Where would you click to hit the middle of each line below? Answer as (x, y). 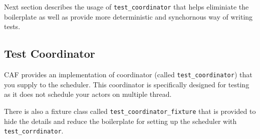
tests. (12, 26)
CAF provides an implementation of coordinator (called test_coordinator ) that (128, 75)
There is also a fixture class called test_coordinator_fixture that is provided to (130, 111)
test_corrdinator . (34, 131)
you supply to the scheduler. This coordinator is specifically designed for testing (127, 84)
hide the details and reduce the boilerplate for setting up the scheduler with (120, 121)
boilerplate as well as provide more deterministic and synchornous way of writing (128, 16)
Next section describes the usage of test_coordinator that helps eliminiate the (126, 7)
